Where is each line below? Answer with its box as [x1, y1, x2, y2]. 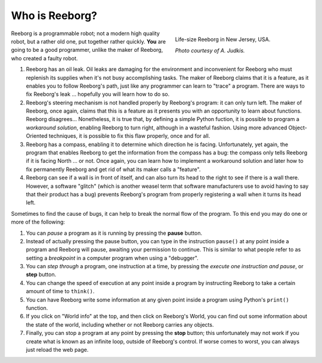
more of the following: [11, 218, 66, 226]
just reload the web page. [26, 346, 89, 353]
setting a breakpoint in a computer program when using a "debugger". [26, 254, 199, 262]
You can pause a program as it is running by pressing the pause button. [26, 229, 203, 237]
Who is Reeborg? [11, 9, 98, 22]
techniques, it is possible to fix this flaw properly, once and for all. [48, 132, 210, 139]
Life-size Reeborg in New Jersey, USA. [175, 36, 271, 43]
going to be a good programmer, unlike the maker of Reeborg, [11, 46, 163, 54]
